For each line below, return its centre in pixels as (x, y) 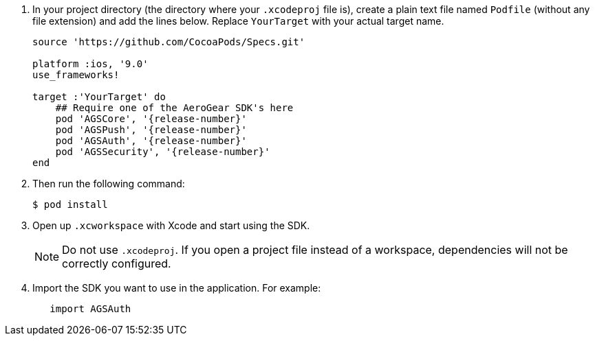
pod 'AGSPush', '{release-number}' (151, 130)
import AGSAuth (90, 309)
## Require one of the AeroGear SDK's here (174, 108)
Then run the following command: (109, 184)
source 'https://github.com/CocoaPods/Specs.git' (169, 42)
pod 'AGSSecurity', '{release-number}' (163, 152)
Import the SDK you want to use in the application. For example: (177, 288)
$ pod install (70, 204)
